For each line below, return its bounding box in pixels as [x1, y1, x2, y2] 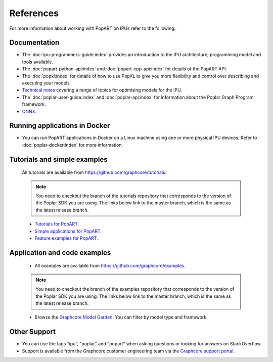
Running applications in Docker [9, 121, 110, 130]
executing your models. [22, 80, 71, 86]
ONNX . [22, 108, 37, 114]
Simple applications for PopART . [34, 228, 102, 234]
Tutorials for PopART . [34, 221, 79, 227]
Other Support [9, 328, 56, 336]
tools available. [22, 59, 54, 65]
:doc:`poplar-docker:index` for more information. [22, 142, 123, 148]
